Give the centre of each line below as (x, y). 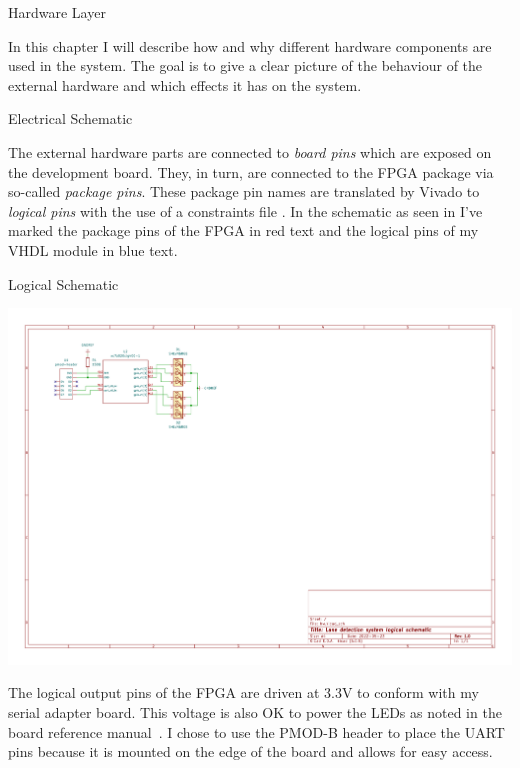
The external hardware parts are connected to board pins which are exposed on (250, 151)
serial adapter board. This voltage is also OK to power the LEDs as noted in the (255, 712)
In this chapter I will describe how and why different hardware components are (250, 45)
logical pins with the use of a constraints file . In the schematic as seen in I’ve (245, 210)
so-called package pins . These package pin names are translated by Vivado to (244, 191)
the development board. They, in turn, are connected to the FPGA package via (251, 171)
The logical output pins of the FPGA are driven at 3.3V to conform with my (243, 692)
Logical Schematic (63, 283)
